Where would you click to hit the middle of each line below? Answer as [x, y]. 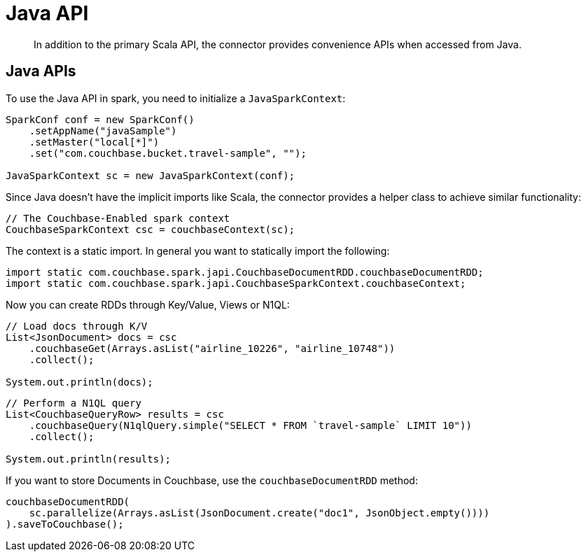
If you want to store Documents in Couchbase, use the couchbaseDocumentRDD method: [212, 480]
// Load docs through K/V [77, 326]
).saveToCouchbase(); [65, 524]
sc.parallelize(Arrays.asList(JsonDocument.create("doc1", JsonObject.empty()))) [259, 513]
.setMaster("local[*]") [94, 142]
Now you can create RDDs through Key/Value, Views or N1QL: [148, 304]
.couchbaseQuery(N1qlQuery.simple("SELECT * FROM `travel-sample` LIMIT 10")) [250, 425]
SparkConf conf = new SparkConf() [100, 119]
